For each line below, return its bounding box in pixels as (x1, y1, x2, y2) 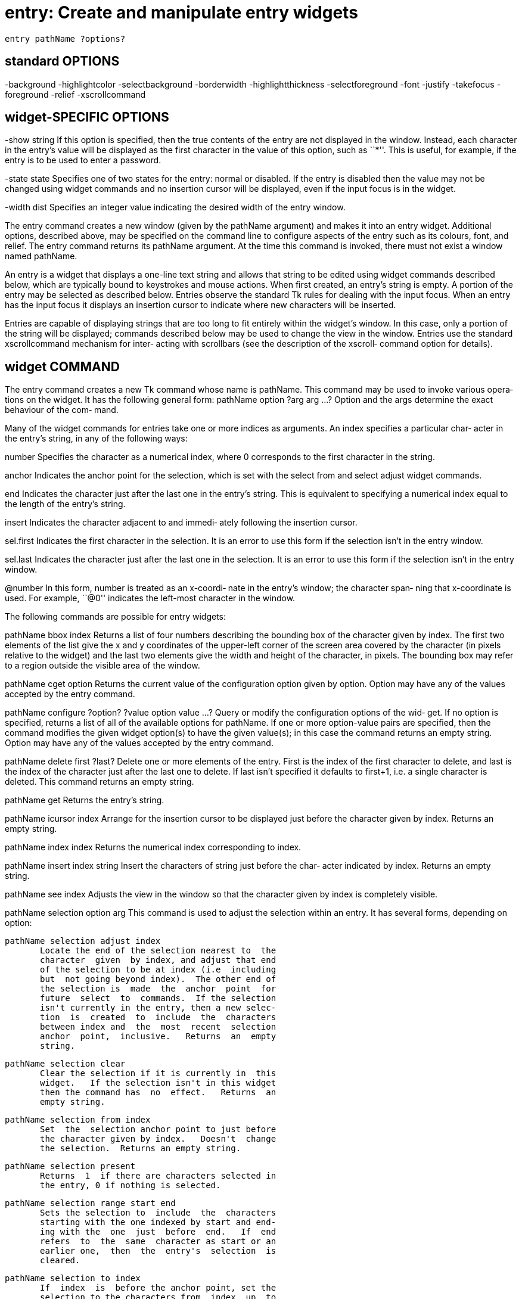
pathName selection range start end (5, 1198, 176, 1208)
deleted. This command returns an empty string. (5, 776, 194, 787)
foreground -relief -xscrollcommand (5, 89, 146, 100)
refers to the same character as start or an (40, 1236, 276, 1247)
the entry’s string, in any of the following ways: (5, 433, 188, 444)
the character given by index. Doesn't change (40, 1134, 276, 1144)
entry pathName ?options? (5, 33, 126, 43)
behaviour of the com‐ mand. (5, 405, 119, 415)
